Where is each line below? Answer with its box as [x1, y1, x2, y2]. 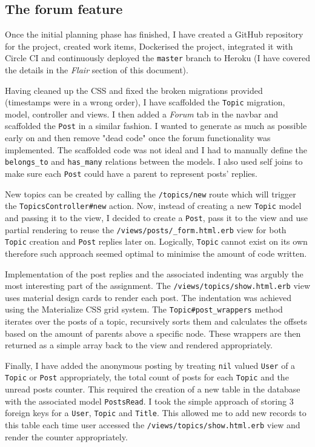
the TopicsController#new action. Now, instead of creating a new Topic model [5, 199, 302, 212]
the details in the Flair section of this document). [5, 64, 188, 76]
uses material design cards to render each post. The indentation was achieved [5, 291, 292, 303]
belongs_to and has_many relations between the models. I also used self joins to [5, 155, 303, 168]
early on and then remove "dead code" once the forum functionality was [5, 131, 271, 144]
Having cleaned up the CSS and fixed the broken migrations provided [5, 84, 263, 96]
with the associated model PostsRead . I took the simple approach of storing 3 [5, 394, 294, 407]
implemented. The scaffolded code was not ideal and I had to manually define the [5, 143, 308, 156]
